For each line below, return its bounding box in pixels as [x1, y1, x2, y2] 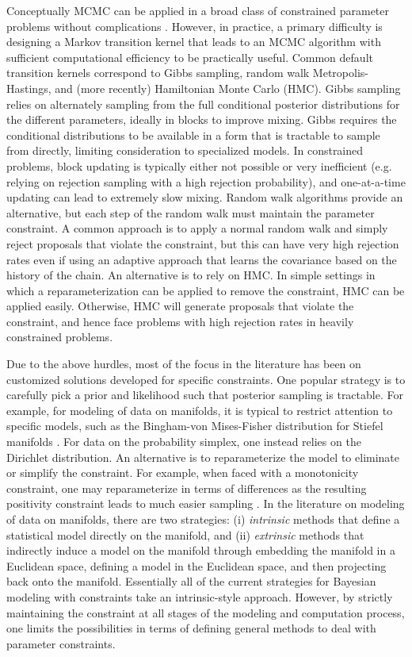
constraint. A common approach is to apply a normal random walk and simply [6, 220, 388, 236]
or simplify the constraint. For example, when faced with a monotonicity [6, 464, 359, 481]
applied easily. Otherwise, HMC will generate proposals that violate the [6, 298, 354, 314]
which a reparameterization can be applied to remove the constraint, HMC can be [6, 282, 405, 298]
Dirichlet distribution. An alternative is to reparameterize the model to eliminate [6, 448, 400, 465]
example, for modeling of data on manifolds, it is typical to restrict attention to [6, 401, 393, 418]
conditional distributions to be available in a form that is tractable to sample [6, 126, 380, 143]
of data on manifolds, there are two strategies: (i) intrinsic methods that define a [6, 511, 400, 527]
